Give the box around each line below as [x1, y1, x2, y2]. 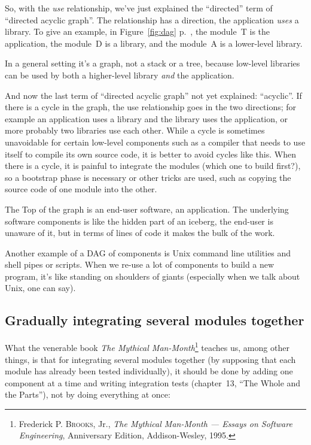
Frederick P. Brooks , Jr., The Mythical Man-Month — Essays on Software [19, 417, 292, 429]
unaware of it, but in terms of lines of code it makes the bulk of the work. [5, 226, 275, 239]
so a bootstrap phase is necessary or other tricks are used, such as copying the [5, 171, 291, 183]
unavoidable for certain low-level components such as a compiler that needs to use [5, 135, 306, 148]
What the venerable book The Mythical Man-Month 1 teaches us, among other [5, 340, 289, 353]
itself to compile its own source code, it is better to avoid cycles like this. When [5, 147, 296, 160]
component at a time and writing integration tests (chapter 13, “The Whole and [5, 376, 301, 389]
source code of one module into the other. [5, 183, 157, 195]
